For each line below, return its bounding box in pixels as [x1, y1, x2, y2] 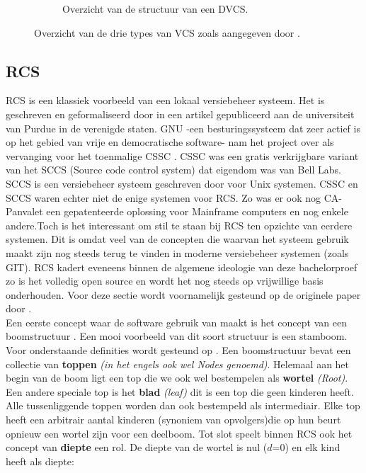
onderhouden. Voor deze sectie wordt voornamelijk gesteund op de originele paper [6, 287, 361, 302]
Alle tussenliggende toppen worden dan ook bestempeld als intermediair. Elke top [6, 398, 360, 413]
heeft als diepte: [6, 453, 74, 468]
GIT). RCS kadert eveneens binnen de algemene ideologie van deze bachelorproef [6, 259, 358, 274]
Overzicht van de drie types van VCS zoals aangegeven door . [34, 25, 300, 40]
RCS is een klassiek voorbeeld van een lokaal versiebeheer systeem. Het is [6, 93, 325, 108]
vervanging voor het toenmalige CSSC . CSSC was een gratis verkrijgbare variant [6, 148, 359, 163]
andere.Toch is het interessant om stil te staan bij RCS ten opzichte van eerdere [6, 217, 353, 232]
